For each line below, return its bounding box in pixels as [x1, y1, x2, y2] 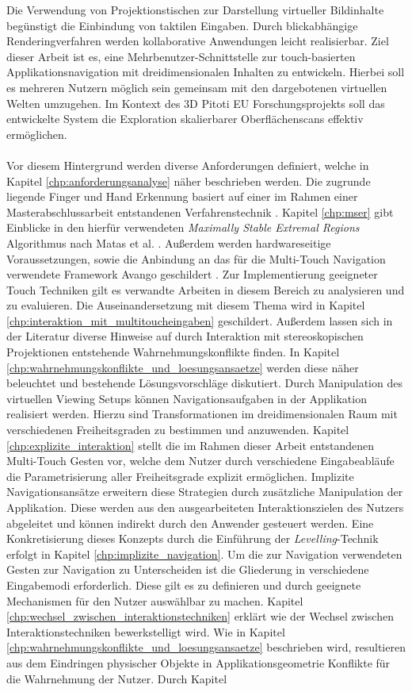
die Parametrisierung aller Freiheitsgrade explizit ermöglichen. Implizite [6, 467, 354, 484]
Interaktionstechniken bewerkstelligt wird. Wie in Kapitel [6, 623, 285, 640]
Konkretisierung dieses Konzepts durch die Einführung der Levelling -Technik [6, 530, 379, 547]
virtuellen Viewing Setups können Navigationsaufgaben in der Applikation [6, 390, 367, 406]
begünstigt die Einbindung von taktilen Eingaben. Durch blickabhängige [6, 17, 358, 33]
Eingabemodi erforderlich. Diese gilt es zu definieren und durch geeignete [6, 576, 361, 593]
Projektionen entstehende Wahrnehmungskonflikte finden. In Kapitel [6, 344, 340, 360]
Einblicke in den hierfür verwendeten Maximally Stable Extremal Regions [6, 219, 360, 236]
